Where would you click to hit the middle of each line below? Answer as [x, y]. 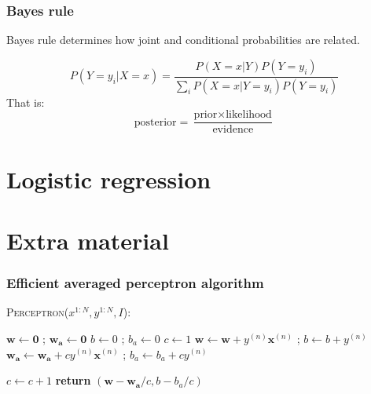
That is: [26, 102]
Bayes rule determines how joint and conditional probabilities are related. [183, 40]
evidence [233, 130]
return [73, 380]
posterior [155, 122]
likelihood [249, 115]
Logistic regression [109, 179]
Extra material [88, 240]
